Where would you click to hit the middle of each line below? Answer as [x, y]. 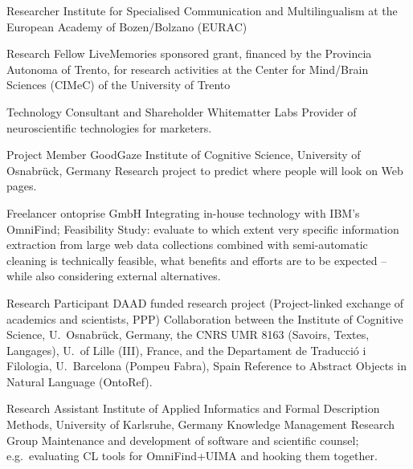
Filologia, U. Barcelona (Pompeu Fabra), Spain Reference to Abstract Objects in [206, 366]
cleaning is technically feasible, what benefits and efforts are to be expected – [197, 260]
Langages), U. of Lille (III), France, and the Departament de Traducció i [186, 350]
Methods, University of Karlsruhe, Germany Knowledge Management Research [201, 424]
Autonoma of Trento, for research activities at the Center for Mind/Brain [188, 69]
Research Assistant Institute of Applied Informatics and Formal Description [193, 408]
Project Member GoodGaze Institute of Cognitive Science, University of [184, 155]
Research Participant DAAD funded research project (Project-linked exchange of [205, 302]
